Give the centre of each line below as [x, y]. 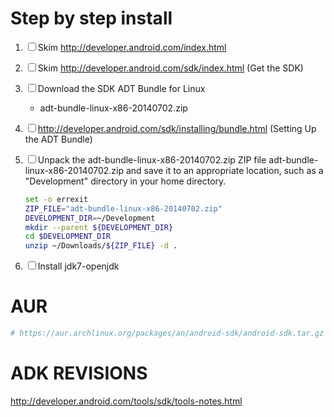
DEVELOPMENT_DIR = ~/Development [90, 218]
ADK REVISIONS [79, 373]
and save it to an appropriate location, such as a [224, 170]
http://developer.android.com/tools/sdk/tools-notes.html [126, 401]
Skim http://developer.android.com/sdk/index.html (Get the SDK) [170, 68]
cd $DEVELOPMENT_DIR [67, 237]
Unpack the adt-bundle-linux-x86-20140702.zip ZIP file [152, 159]
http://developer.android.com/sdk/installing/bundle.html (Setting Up [177, 128]
